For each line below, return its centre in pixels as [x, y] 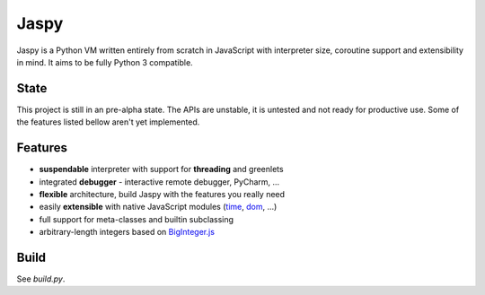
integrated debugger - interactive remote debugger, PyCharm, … [159, 182]
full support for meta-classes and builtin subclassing [136, 219]
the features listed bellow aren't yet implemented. [108, 122]
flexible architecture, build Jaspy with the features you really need [162, 194]
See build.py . [41, 279]
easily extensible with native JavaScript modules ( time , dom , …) [158, 207]
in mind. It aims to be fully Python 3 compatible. [105, 62]
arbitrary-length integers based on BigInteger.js [127, 232]
